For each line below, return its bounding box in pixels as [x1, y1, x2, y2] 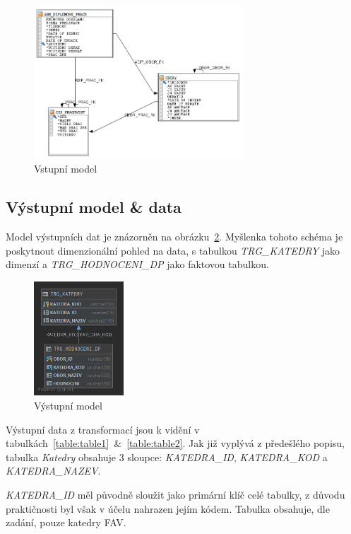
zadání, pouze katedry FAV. [6, 515, 126, 530]
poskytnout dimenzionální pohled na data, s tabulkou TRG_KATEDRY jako [6, 243, 340, 257]
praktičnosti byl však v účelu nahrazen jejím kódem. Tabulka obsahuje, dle [6, 501, 330, 516]
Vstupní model [34, 161, 97, 176]
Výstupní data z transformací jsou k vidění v [6, 422, 200, 436]
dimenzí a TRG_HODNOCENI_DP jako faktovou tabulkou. [6, 257, 269, 272]
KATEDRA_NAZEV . [6, 463, 101, 478]
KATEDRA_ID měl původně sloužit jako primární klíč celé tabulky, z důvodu [6, 487, 345, 501]
